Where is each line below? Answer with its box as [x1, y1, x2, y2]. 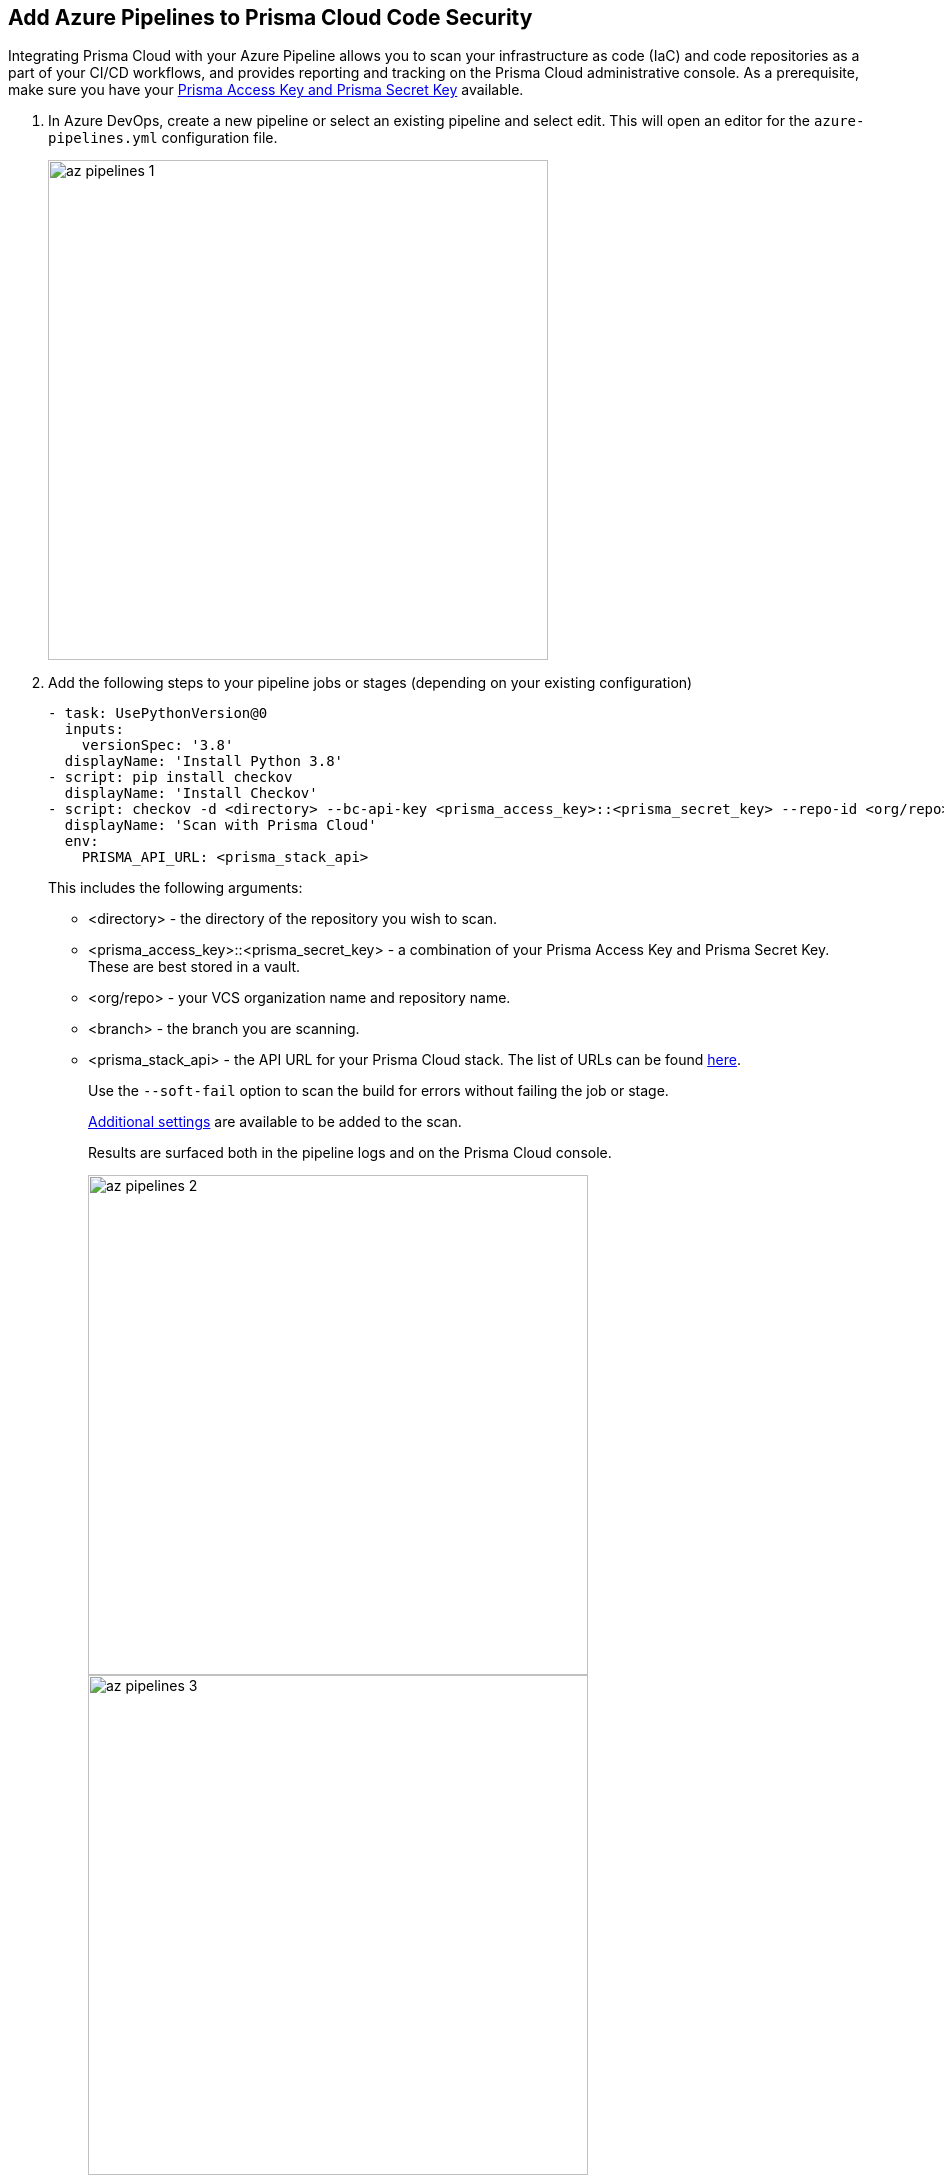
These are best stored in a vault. [88, 958, 301, 976]
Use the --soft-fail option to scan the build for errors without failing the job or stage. [88, 1082, 669, 1100]
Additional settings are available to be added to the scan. [88, 1113, 462, 1131]
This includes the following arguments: [48, 879, 303, 897]
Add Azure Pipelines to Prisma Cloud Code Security [8, 5, 533, 30]
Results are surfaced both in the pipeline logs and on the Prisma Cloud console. [88, 1144, 612, 1162]
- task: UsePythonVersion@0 [48, 705, 268, 722]
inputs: [64, 721, 124, 738]
